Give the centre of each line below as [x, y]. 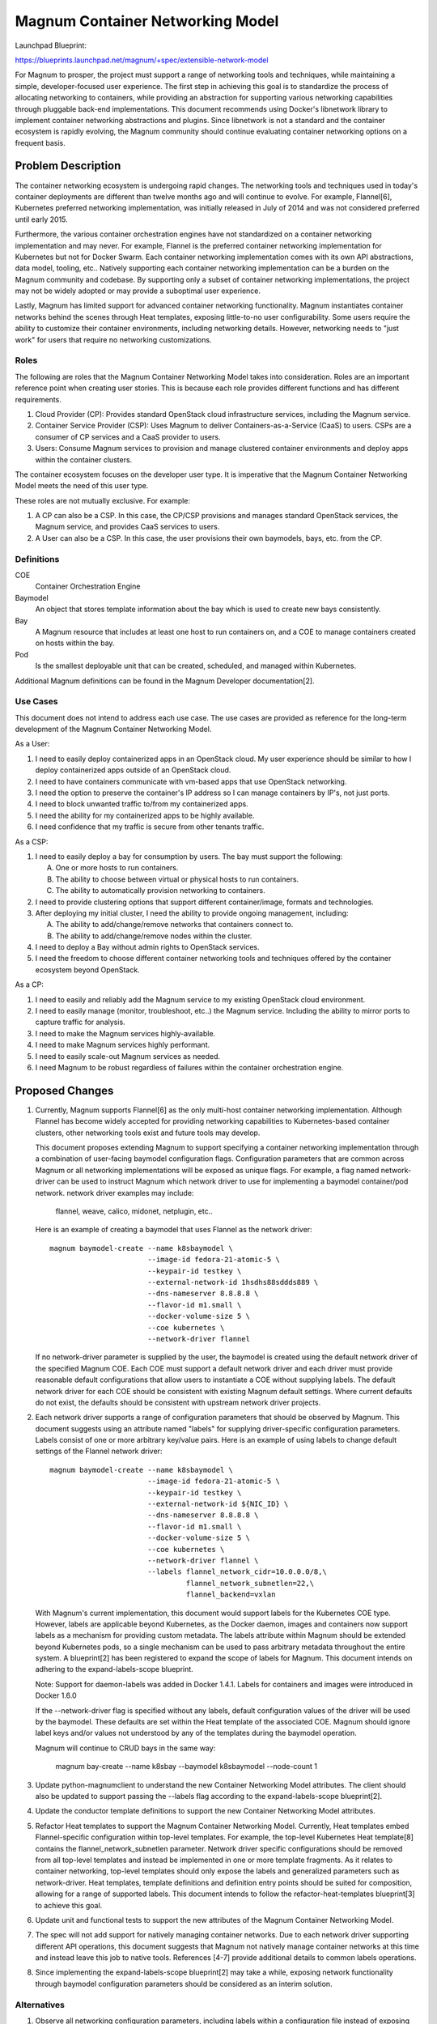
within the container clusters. [84, 459]
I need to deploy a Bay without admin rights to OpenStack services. [147, 947]
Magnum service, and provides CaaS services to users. [127, 527]
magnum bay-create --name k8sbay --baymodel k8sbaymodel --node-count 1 [186, 1767]
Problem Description [68, 166]
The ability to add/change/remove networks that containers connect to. [174, 925]
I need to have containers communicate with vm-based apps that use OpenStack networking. [191, 781]
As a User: [32, 744]
